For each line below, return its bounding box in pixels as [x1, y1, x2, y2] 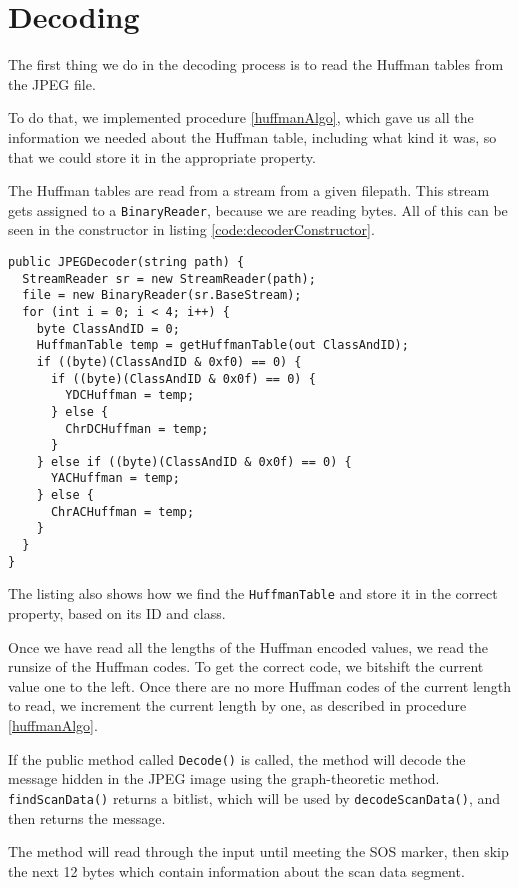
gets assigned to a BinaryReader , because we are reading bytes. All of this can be [8, 199, 508, 220]
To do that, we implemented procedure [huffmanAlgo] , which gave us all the [8, 107, 474, 128]
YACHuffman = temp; [50, 471, 180, 486]
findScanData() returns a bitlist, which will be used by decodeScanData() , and [8, 787, 500, 808]
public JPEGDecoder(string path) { [8, 254, 245, 269]
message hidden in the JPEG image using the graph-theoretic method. [8, 768, 440, 789]
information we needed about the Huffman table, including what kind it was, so [8, 126, 497, 147]
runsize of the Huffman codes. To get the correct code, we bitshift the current [8, 656, 484, 677]
